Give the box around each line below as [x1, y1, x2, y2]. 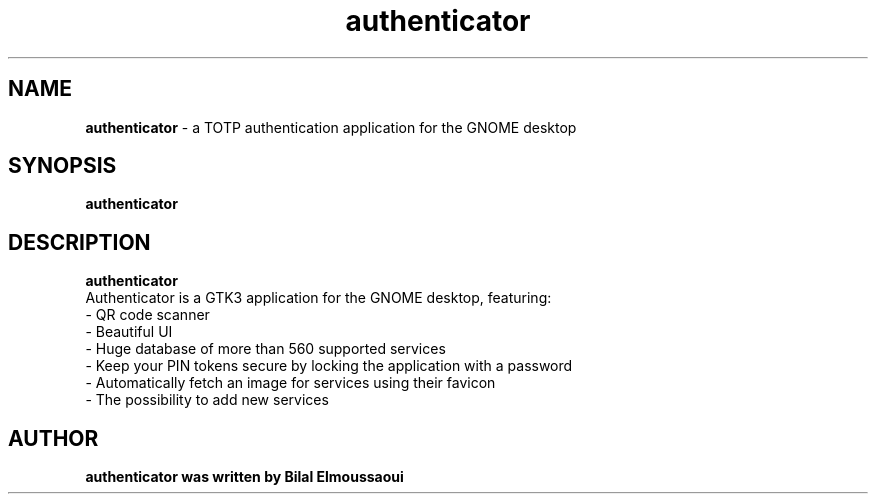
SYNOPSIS [8, 153, 117, 179]
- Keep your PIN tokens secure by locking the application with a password [85, 357, 573, 375]
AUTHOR [8, 425, 99, 451]
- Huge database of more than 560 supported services [85, 340, 446, 358]
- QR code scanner [85, 306, 210, 324]
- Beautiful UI [85, 323, 173, 341]
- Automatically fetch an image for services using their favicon [85, 374, 496, 392]
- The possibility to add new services [85, 391, 329, 409]
